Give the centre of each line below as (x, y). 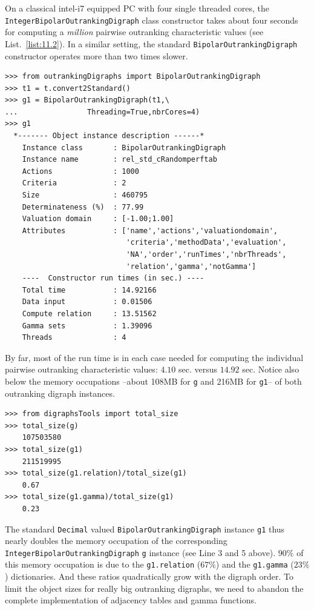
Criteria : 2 (74, 183)
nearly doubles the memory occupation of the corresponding (116, 541)
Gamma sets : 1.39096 (87, 326)
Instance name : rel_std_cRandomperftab (119, 160)
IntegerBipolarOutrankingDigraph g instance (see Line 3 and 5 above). (140, 552)
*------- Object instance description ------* (109, 136)
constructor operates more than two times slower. (96, 55)
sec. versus (198, 369)
